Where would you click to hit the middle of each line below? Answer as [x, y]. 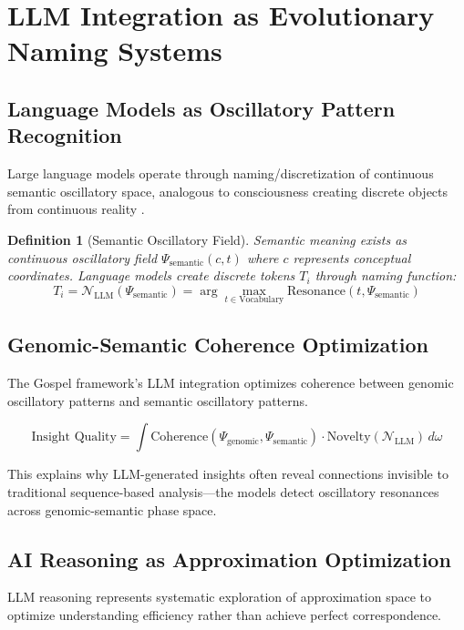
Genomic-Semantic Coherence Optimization [218, 345]
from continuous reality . [76, 209]
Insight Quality [74, 437]
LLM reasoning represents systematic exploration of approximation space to [219, 597]
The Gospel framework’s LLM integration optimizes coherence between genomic [231, 383]
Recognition [65, 135]
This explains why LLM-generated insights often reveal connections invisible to [228, 474]
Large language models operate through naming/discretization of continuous [221, 173]
